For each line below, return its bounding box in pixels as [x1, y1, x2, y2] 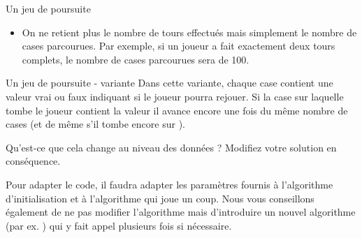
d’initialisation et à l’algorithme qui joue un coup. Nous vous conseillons [6, 191, 314, 205]
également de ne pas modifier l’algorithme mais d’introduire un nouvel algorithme [6, 204, 356, 219]
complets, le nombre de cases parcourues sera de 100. [22, 52, 249, 66]
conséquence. [6, 154, 61, 168]
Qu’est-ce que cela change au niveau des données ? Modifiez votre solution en [6, 140, 337, 154]
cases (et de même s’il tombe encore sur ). [6, 117, 185, 131]
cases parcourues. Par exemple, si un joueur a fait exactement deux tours [22, 38, 335, 53]
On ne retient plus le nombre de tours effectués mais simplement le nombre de [22, 24, 357, 39]
